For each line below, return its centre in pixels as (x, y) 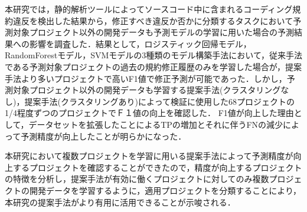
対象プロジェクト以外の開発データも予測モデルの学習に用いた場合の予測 (153, 32)
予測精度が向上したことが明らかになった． (104, 136)
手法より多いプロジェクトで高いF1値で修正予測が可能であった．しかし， (146, 78)
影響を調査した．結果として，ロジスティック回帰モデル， (140, 43)
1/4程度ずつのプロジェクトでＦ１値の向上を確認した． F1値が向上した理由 (149, 113)
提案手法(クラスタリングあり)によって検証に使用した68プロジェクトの (159, 101)
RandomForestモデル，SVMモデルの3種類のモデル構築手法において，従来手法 (153, 55)
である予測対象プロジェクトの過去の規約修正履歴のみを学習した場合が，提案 (153, 66)
